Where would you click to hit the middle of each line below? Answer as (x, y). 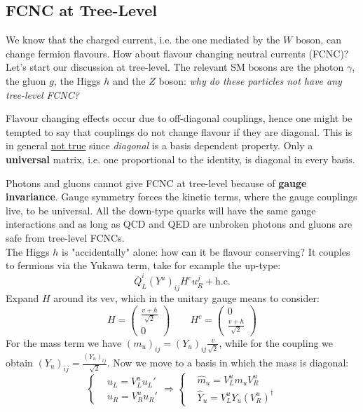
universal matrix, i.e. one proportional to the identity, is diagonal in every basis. (180, 159)
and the (129, 80)
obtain (19, 363)
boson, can (318, 40)
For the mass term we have (64, 342)
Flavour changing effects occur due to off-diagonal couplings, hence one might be (179, 118)
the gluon (26, 80)
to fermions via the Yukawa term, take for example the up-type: (143, 265)
